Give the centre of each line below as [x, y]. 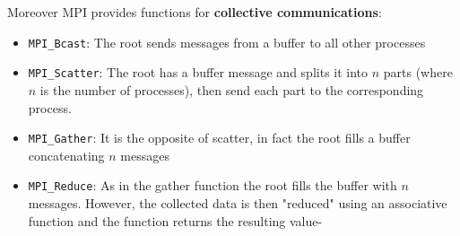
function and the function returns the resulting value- [175, 220]
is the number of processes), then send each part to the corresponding [232, 89]
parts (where [418, 72]
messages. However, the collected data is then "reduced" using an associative [238, 203]
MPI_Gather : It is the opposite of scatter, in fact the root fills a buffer [219, 138]
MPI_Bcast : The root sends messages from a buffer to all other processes [227, 42]
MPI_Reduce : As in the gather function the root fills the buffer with [213, 185]
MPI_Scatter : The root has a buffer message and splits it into [198, 72]
